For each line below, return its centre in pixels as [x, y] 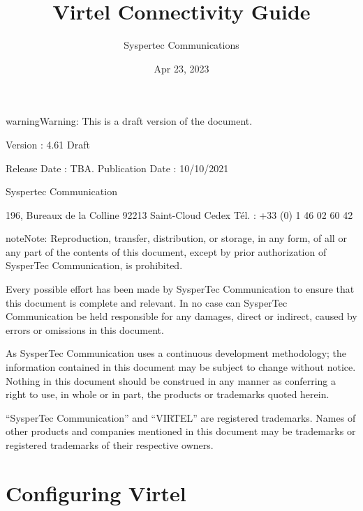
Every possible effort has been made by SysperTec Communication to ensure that [180, 289]
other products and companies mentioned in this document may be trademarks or [181, 431]
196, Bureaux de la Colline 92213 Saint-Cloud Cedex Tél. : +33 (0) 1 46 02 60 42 [179, 214]
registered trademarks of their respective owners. [110, 445]
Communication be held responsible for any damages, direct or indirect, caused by [181, 316]
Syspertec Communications [181, 45]
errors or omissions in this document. [85, 329]
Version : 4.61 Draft [48, 144]
